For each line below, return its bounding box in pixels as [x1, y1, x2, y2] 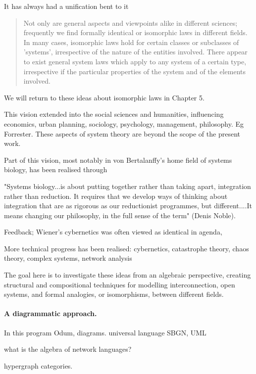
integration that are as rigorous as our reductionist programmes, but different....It [4, 200, 252, 211]
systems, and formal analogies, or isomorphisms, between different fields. [4, 289, 224, 299]
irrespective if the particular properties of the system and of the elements [23, 66, 246, 76]
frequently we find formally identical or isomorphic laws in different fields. [23, 27, 248, 38]
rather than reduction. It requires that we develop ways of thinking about [4, 190, 228, 201]
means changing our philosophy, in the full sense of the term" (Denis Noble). [4, 210, 236, 220]
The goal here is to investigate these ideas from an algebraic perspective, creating [4, 270, 251, 280]
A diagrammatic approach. [4, 308, 97, 319]
